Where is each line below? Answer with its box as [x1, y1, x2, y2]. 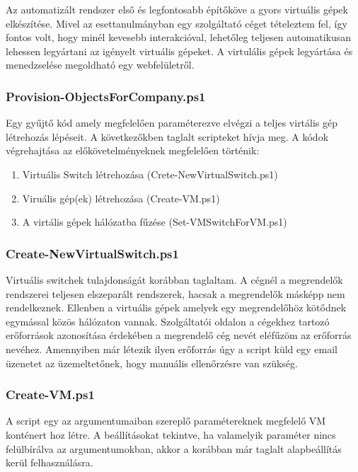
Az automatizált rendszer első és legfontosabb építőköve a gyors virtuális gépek [6, 2, 348, 16]
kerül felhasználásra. [6, 455, 93, 470]
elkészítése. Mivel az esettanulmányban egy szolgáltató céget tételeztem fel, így [6, 16, 347, 30]
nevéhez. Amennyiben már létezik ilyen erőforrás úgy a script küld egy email [6, 341, 337, 356]
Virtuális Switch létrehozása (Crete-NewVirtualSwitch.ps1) [22, 166, 278, 181]
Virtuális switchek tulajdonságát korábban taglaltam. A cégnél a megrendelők [6, 272, 343, 287]
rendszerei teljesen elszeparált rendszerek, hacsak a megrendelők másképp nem [6, 286, 345, 301]
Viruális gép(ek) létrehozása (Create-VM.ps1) [22, 190, 220, 205]
